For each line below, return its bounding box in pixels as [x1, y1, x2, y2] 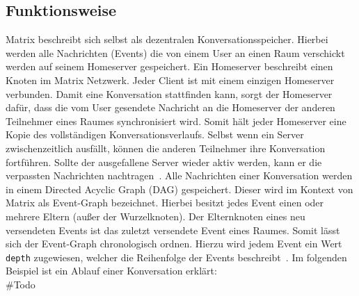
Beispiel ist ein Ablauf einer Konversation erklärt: [6, 263, 217, 278]
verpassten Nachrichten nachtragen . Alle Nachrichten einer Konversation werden [6, 168, 353, 183]
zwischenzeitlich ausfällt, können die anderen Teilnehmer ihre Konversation [6, 140, 326, 155]
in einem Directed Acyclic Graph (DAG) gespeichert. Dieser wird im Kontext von [6, 181, 353, 196]
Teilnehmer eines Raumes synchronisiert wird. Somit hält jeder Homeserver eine [6, 113, 346, 128]
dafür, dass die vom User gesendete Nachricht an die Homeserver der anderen [6, 100, 335, 115]
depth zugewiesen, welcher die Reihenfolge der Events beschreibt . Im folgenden [6, 249, 347, 264]
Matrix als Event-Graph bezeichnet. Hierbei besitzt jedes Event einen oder [6, 195, 324, 210]
